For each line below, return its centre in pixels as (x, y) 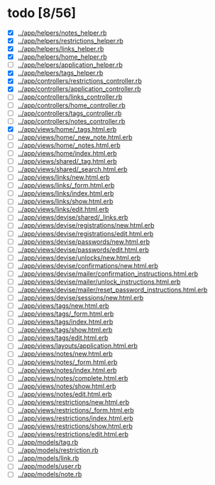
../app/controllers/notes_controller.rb (71, 121)
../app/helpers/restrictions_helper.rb (71, 41)
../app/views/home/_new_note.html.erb (75, 137)
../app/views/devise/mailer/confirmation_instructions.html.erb (108, 273)
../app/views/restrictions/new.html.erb (73, 402)
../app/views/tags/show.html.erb (65, 330)
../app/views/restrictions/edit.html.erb (73, 435)
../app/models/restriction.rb (58, 450)
